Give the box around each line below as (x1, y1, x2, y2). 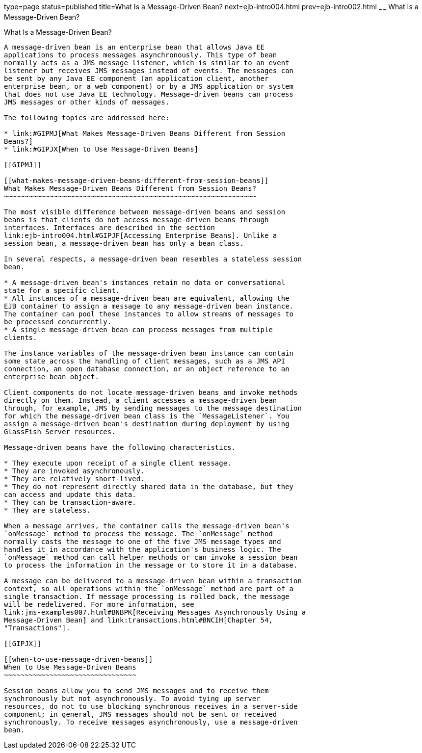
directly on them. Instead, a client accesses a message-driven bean (4, 396, 277, 404)
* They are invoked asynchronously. (4, 467, 145, 475)
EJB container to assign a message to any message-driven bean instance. (4, 302, 294, 310)
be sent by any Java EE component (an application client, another (4, 74, 269, 82)
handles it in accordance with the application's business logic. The (4, 545, 281, 553)
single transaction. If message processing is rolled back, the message (4, 592, 290, 600)
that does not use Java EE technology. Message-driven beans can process (4, 90, 294, 98)
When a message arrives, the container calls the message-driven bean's (4, 521, 290, 530)
